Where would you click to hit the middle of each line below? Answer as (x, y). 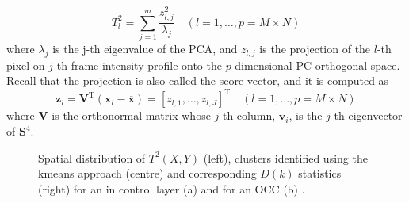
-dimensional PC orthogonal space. (315, 65)
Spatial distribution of (92, 157)
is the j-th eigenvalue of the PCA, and (145, 48)
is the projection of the (315, 48)
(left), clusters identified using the (285, 157)
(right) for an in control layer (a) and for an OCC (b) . (172, 188)
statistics (320, 173)
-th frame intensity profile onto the (138, 65)
